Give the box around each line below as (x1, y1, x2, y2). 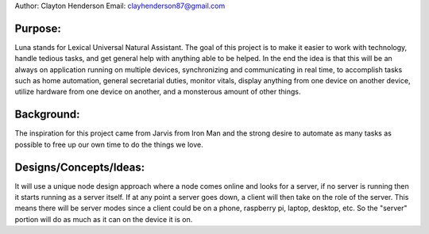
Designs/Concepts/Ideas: (14, 160, 145, 174)
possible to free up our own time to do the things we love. (14, 140, 203, 149)
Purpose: (14, 21, 61, 35)
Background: (14, 108, 80, 121)
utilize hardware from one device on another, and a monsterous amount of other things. (14, 87, 301, 97)
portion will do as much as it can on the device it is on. (14, 214, 193, 224)
